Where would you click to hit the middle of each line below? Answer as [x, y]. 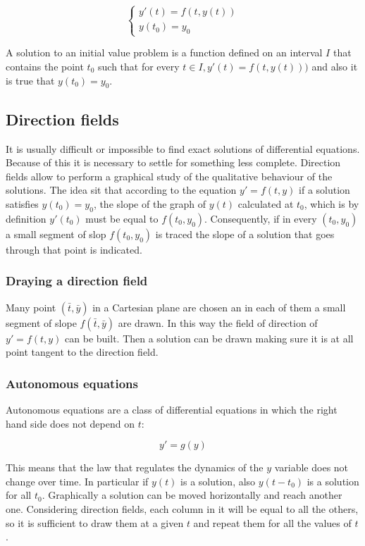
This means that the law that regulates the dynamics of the [135, 467]
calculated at [266, 203]
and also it [335, 66]
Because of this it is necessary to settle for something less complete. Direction [173, 162]
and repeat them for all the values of [272, 522]
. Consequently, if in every [261, 218]
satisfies [22, 203]
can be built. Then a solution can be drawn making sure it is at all [209, 338]
